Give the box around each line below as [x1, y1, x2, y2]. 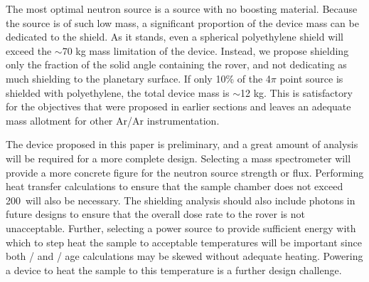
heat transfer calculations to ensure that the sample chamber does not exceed [6, 179, 343, 194]
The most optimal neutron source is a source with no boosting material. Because [6, 1, 358, 16]
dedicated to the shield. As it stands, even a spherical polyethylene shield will [6, 29, 343, 44]
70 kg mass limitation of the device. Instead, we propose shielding [62, 43, 349, 58]
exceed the [6, 43, 52, 58]
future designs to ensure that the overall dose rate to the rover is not [6, 207, 305, 221]
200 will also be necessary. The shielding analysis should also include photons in [6, 192, 355, 207]
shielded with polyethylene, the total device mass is [6, 85, 230, 100]
